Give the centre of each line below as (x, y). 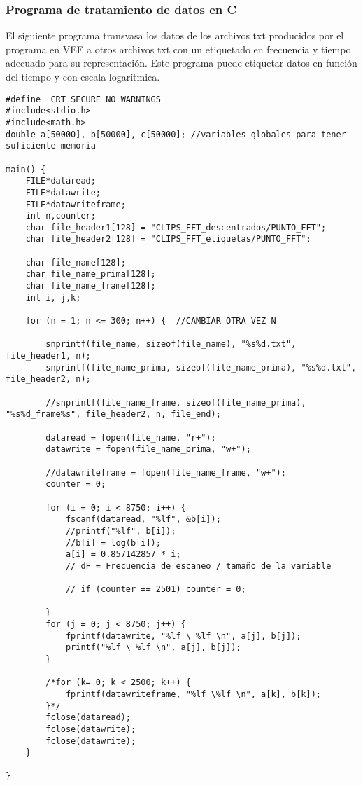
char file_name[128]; (76, 262)
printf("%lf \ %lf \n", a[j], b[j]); (153, 648)
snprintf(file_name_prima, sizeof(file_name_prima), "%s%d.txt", (201, 367)
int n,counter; (60, 216)
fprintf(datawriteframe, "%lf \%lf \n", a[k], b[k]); (193, 695)
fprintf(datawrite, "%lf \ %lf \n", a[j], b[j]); (183, 636)
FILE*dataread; (60, 181)
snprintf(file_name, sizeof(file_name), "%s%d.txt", (171, 344)
